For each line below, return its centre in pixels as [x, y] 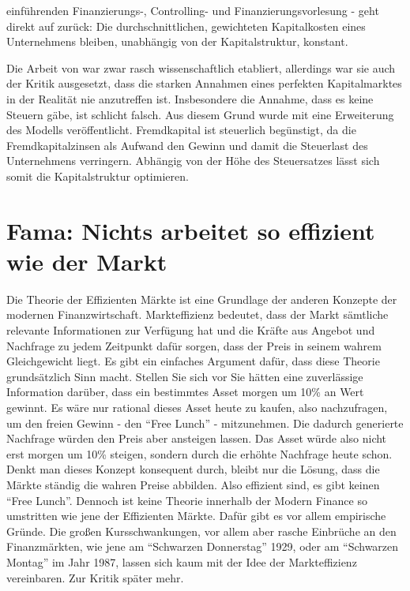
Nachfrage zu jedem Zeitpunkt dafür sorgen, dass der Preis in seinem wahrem [194, 345]
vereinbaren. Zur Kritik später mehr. [95, 577]
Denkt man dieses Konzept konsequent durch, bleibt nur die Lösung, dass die [193, 469]
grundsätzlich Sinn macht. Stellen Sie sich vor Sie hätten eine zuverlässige [185, 376]
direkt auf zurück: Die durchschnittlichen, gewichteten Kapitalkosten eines [186, 26]
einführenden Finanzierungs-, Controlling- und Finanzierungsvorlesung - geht [193, 10]
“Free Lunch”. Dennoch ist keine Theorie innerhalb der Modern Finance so [187, 500]
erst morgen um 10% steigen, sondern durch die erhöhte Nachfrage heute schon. [199, 453]
